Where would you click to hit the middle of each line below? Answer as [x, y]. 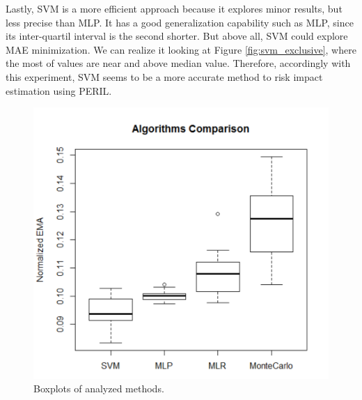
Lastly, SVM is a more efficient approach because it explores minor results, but [174, 8]
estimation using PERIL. [59, 90]
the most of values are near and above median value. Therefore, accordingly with [178, 63]
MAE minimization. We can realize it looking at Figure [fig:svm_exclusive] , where [181, 49]
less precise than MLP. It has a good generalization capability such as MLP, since [180, 22]
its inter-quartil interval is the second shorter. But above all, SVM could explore [177, 36]
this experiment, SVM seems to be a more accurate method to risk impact [164, 76]
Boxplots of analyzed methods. [99, 389]
